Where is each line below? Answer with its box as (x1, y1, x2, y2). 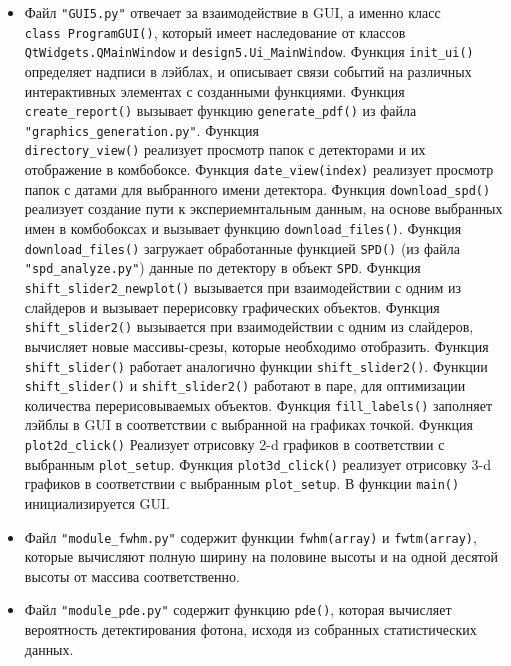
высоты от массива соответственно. (24, 565, 240, 586)
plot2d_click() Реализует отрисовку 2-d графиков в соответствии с (24, 434, 445, 455)
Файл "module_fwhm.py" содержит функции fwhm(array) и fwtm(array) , (24, 526, 477, 547)
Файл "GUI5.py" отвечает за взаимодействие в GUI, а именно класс (24, 2, 441, 22)
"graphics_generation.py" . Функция (24, 119, 259, 140)
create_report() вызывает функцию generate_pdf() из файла (24, 100, 417, 121)
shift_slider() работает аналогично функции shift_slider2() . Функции (24, 355, 488, 376)
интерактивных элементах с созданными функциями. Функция (24, 80, 405, 101)
